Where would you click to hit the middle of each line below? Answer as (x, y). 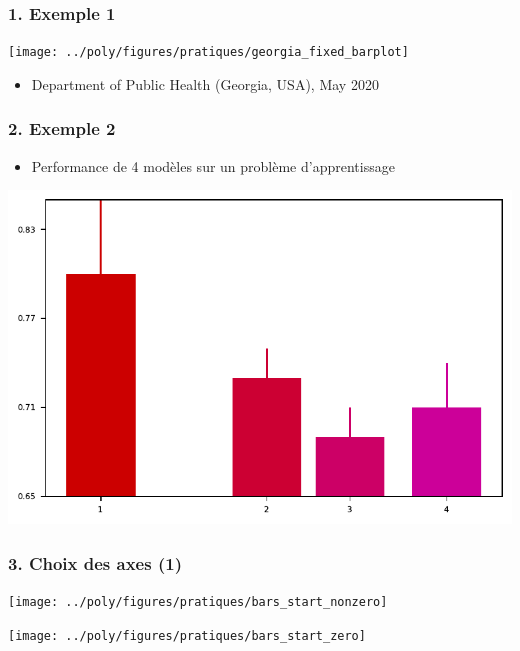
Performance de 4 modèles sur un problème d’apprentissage (213, 165)
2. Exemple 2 (62, 128)
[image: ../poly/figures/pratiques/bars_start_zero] (187, 635)
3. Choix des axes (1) (95, 562)
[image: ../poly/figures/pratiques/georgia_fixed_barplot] (208, 52)
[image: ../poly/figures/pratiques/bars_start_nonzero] (198, 601)
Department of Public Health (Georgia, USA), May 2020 (205, 83)
